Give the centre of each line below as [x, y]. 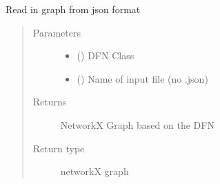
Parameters [57, 32]
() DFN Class [106, 55]
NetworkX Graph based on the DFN [137, 124]
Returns [50, 102]
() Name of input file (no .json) [142, 78]
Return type [59, 148]
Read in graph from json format [73, 9]
